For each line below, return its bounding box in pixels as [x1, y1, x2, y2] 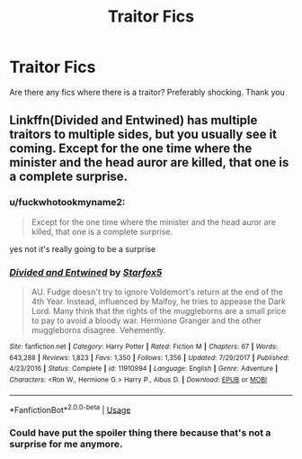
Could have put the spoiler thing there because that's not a [9, 427, 271, 439]
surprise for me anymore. [9, 438, 123, 451]
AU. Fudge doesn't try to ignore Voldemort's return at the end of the [31, 286, 283, 297]
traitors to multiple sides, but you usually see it [9, 127, 277, 142]
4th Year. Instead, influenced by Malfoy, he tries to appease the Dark [31, 295, 286, 307]
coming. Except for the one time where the [9, 141, 253, 157]
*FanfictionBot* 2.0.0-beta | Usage [9, 402, 131, 415]
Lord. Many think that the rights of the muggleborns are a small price [31, 305, 287, 316]
